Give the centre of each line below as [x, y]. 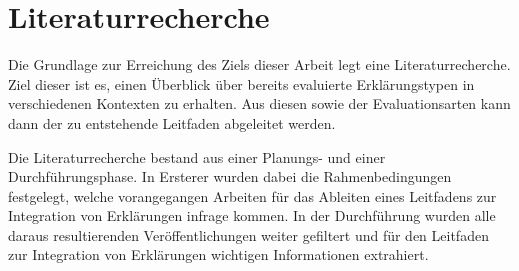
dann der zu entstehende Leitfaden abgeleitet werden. [172, 122]
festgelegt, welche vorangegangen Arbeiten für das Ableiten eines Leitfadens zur [252, 195]
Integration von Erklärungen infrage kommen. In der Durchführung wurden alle [252, 215]
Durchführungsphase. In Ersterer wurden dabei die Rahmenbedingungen [230, 176]
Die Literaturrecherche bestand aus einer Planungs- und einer [197, 156]
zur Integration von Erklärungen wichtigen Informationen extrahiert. [218, 254]
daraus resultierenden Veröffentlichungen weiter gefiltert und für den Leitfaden [248, 234]
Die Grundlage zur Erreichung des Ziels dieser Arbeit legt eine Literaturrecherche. [259, 64]
